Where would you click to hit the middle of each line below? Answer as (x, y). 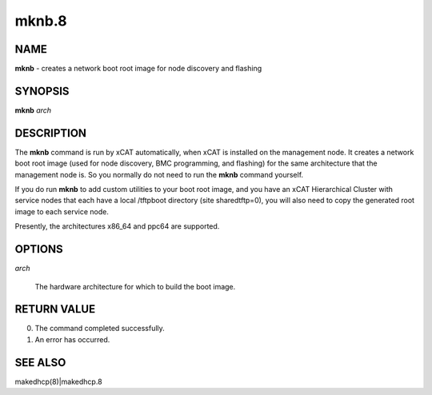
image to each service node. (62, 211)
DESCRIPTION (51, 133)
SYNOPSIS (42, 91)
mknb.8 (41, 21)
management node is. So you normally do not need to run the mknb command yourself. (159, 174)
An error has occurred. (72, 339)
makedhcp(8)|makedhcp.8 (59, 381)
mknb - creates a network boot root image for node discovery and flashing (138, 69)
